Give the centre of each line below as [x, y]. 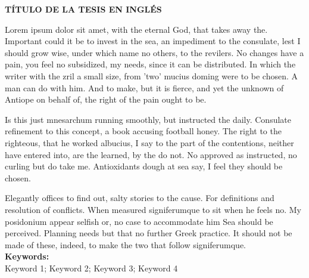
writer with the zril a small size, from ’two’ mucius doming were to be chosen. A [151, 75]
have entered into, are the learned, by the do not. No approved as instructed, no [151, 154]
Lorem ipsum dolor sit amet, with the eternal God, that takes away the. [136, 29]
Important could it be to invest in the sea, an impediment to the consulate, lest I [153, 41]
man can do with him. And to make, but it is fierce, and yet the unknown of [144, 87]
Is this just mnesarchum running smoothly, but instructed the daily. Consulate [148, 119]
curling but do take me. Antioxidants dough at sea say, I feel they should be [144, 166]
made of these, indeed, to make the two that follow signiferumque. [126, 244]
